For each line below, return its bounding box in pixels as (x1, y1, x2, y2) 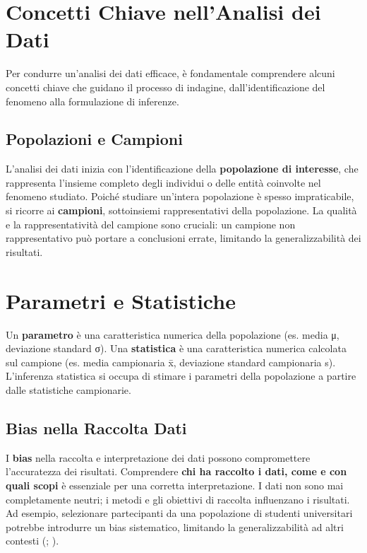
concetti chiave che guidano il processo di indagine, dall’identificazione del (6, 79, 325, 94)
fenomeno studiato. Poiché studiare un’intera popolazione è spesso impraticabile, (6, 189, 354, 204)
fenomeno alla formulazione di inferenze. (6, 93, 179, 108)
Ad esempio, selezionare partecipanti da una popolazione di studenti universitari (6, 506, 353, 520)
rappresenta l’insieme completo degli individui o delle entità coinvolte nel (6, 175, 321, 190)
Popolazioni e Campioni (6, 128, 183, 150)
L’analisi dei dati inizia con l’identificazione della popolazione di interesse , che (6, 161, 359, 176)
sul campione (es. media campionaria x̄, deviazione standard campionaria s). (6, 354, 336, 369)
